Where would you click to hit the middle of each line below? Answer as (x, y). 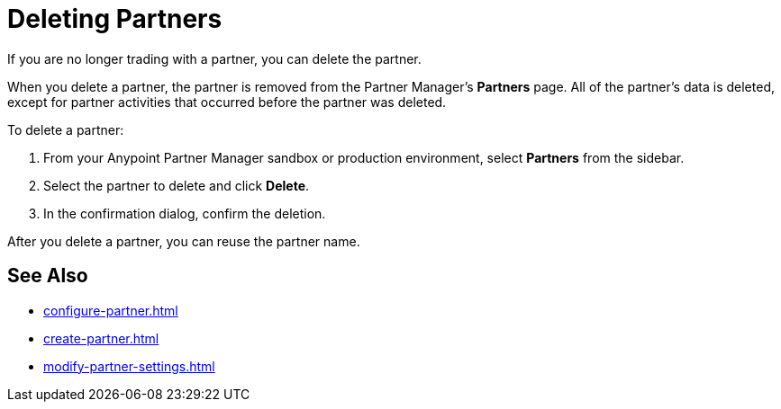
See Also (48, 276)
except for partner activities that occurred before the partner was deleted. (227, 102)
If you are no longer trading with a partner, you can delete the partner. (214, 58)
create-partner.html (101, 338)
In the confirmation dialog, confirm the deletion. (185, 213)
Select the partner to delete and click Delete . (177, 185)
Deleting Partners (115, 19)
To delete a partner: (66, 129)
